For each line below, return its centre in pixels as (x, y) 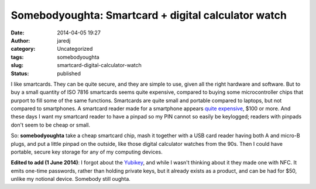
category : (23, 49)
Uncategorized (75, 49)
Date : (18, 33)
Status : (20, 73)
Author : (20, 40)
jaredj (64, 40)
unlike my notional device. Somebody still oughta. (71, 179)
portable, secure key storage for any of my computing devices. (87, 152)
